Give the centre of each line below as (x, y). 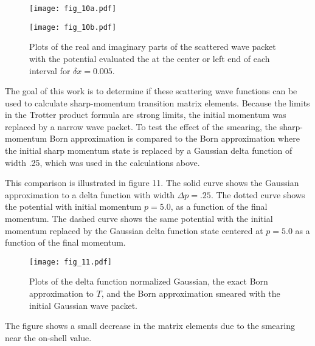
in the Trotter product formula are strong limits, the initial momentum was (146, 115)
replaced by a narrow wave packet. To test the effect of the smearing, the (141, 126)
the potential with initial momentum (73, 206)
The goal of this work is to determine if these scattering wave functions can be (151, 91)
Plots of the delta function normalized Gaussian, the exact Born (149, 281)
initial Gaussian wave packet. (83, 305)
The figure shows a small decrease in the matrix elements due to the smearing (150, 326)
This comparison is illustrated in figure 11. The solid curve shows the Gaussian (152, 183)
